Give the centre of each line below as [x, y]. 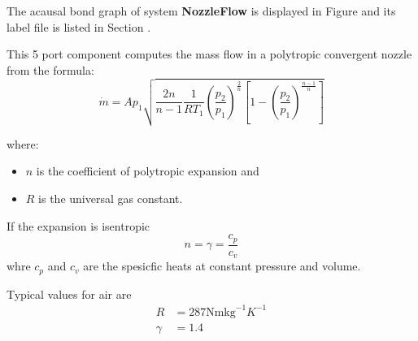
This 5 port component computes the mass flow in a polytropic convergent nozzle [209, 54]
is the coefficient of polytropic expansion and [148, 171]
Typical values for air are [69, 294]
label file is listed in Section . [79, 26]
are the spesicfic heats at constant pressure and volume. [222, 266]
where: [23, 143]
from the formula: [50, 69]
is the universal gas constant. [111, 198]
